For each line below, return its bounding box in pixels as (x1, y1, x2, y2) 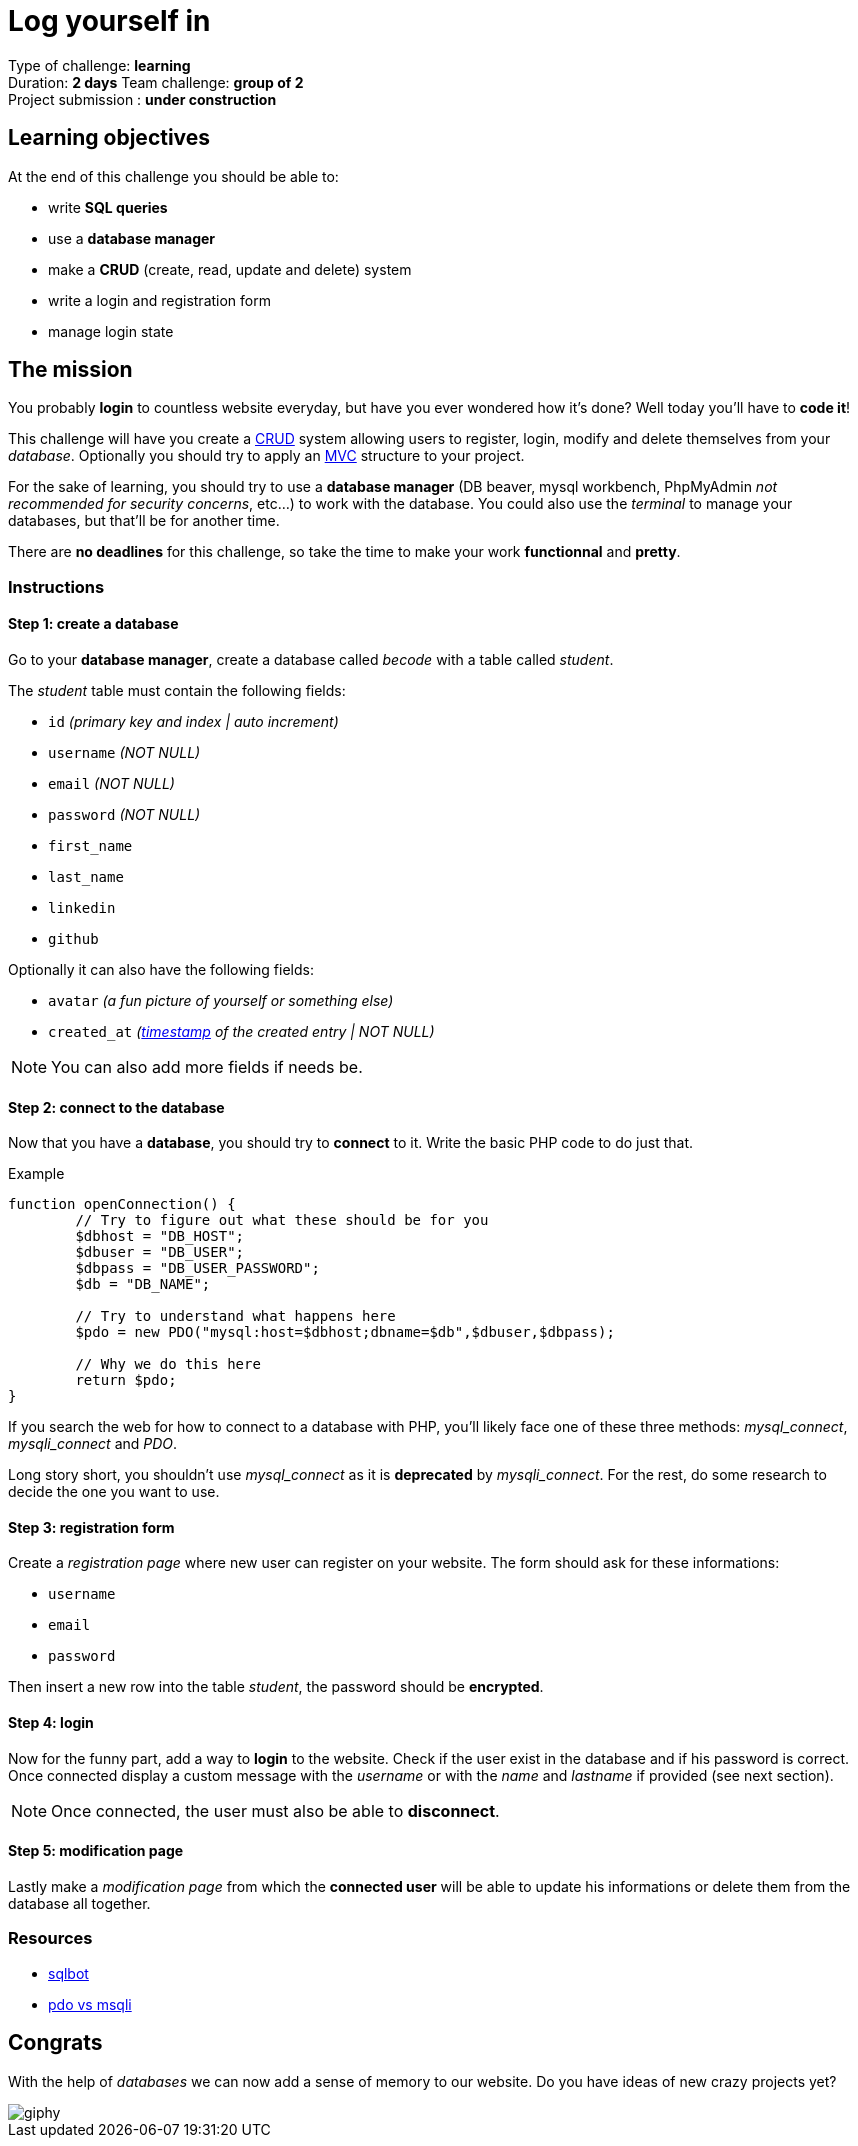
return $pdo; (75, 1372, 177, 1389)
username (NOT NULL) (48, 744, 201, 762)
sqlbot (48, 1964, 89, 1982)
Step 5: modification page (8, 1842, 184, 1860)
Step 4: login (8, 1714, 94, 1732)
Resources (8, 1928, 93, 1949)
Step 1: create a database (8, 615, 179, 633)
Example (8, 1165, 65, 1183)
